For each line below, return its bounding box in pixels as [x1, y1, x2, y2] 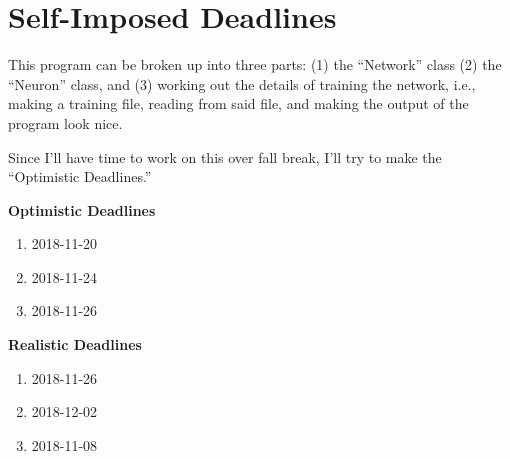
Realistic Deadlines [8, 334, 142, 355]
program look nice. [8, 112, 123, 133]
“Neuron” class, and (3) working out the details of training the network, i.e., [8, 73, 476, 94]
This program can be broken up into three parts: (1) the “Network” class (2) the [8, 54, 502, 75]
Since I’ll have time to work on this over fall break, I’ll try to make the [8, 146, 442, 167]
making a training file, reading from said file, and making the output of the [8, 93, 469, 114]
